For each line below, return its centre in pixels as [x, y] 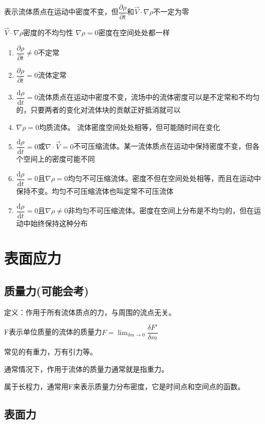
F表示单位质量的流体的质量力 [53, 332]
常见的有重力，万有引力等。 [51, 352]
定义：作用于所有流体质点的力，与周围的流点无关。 [90, 312]
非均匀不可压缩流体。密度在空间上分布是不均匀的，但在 [161, 210]
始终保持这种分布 [59, 223]
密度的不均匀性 [48, 32]
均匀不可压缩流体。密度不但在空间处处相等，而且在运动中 [165, 178]
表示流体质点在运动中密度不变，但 [61, 12]
